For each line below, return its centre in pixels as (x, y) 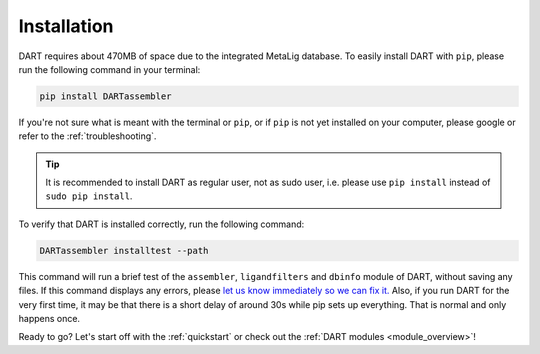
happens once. (49, 318)
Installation (66, 26)
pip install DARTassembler (105, 96)
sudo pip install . (89, 196)
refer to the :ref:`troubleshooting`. (87, 136)
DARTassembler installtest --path (124, 250)
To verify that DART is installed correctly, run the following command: (161, 224)
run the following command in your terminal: (109, 69)
